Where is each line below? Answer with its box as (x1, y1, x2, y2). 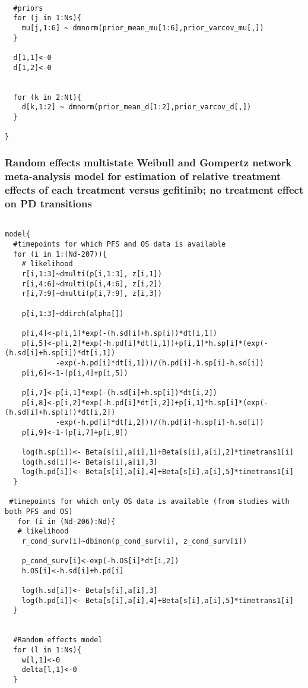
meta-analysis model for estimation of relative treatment (5, 168, 281, 183)
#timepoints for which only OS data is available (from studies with (9, 497, 290, 506)
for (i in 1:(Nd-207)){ (13, 250, 107, 258)
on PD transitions (5, 195, 92, 210)
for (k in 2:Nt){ (13, 93, 81, 102)
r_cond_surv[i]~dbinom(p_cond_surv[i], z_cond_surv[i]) (21, 536, 247, 545)
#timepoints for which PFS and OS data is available (13, 240, 226, 249)
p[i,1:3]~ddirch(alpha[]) (21, 309, 124, 318)
